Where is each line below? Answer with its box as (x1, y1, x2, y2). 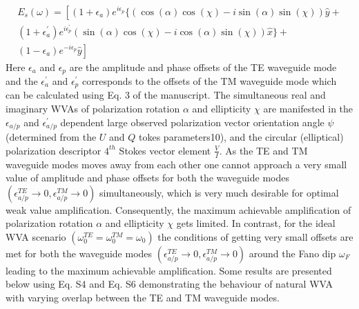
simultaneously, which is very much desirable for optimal (99, 185, 339, 199)
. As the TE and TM (219, 143, 308, 157)
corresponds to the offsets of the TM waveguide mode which (81, 74, 337, 88)
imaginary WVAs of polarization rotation (6, 101, 180, 116)
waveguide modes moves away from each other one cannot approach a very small (6, 157, 347, 171)
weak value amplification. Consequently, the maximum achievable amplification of (6, 202, 351, 217)
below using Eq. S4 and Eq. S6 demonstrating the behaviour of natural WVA (6, 277, 333, 291)
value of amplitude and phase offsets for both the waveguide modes (6, 170, 289, 185)
